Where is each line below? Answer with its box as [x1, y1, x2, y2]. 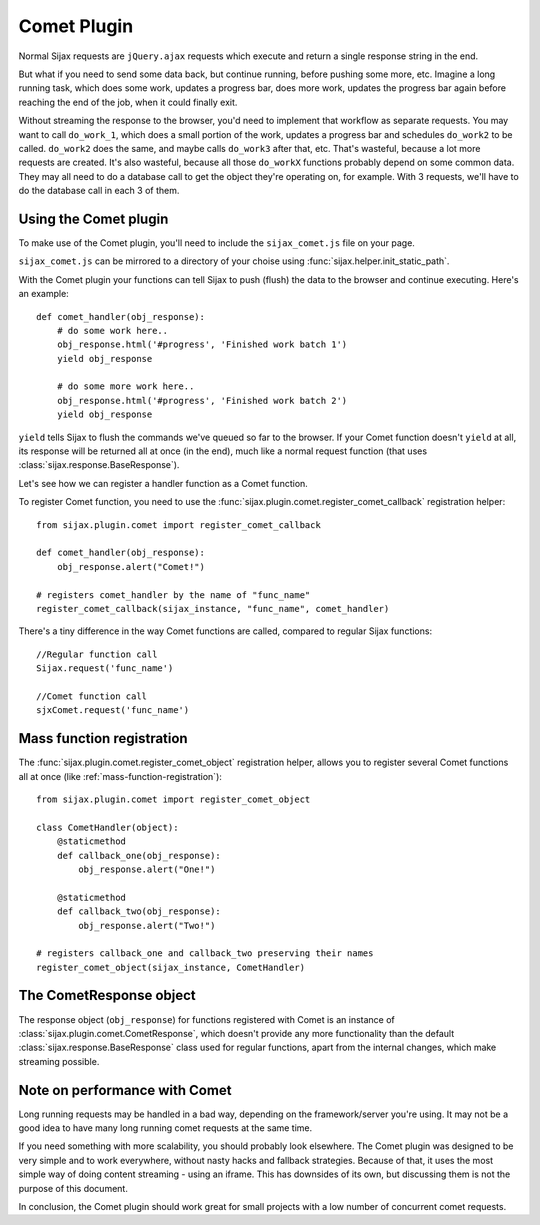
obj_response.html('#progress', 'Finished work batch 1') [56, 339, 348, 350]
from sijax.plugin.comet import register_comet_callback [36, 519, 322, 530]
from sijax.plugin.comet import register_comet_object [36, 793, 311, 805]
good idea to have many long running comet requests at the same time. [18, 1122, 313, 1134]
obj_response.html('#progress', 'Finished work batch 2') [56, 395, 348, 406]
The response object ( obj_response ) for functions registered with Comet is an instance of [18, 1013, 395, 1025]
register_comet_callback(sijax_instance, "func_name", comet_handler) [36, 603, 390, 614]
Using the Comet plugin [18, 210, 169, 227]
